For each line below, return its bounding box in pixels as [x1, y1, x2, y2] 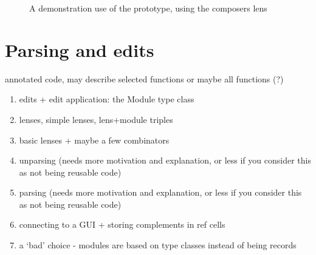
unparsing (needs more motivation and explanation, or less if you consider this [19, 154, 311, 167]
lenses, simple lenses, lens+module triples [19, 113, 173, 125]
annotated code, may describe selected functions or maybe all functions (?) [5, 72, 284, 85]
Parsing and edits [5, 37, 154, 62]
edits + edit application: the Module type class [19, 93, 194, 105]
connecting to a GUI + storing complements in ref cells [19, 218, 225, 231]
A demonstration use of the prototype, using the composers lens [29, 2, 267, 14]
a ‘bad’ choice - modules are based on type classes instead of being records [19, 239, 297, 251]
